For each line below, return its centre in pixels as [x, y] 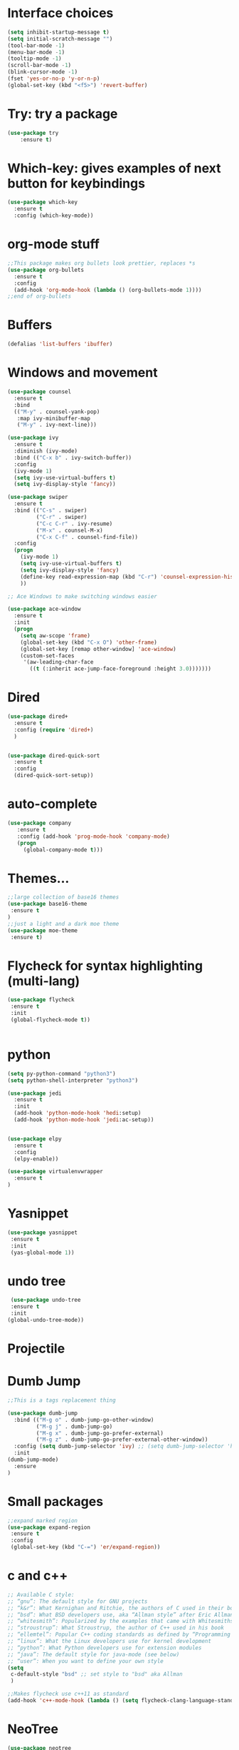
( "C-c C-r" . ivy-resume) [74, 524]
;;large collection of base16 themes [63, 897]
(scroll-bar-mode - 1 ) [39, 66]
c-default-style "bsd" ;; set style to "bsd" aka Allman [96, 1674]
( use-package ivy [33, 438]
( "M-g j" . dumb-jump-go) [74, 1426]
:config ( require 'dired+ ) [54, 729]
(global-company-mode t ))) [63, 850]
